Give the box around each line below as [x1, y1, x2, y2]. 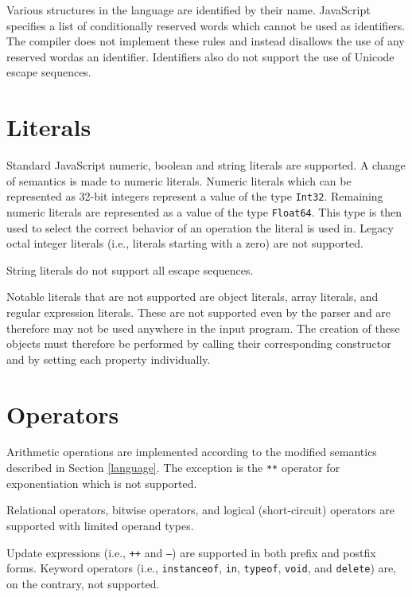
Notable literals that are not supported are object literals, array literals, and [6, 288, 379, 305]
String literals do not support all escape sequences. [6, 261, 254, 278]
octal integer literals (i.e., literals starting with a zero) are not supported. [6, 235, 363, 252]
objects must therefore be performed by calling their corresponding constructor [6, 335, 391, 352]
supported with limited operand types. [6, 517, 194, 533]
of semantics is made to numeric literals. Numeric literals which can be [6, 172, 352, 189]
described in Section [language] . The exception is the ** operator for [6, 459, 340, 476]
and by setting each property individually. [6, 350, 211, 367]
